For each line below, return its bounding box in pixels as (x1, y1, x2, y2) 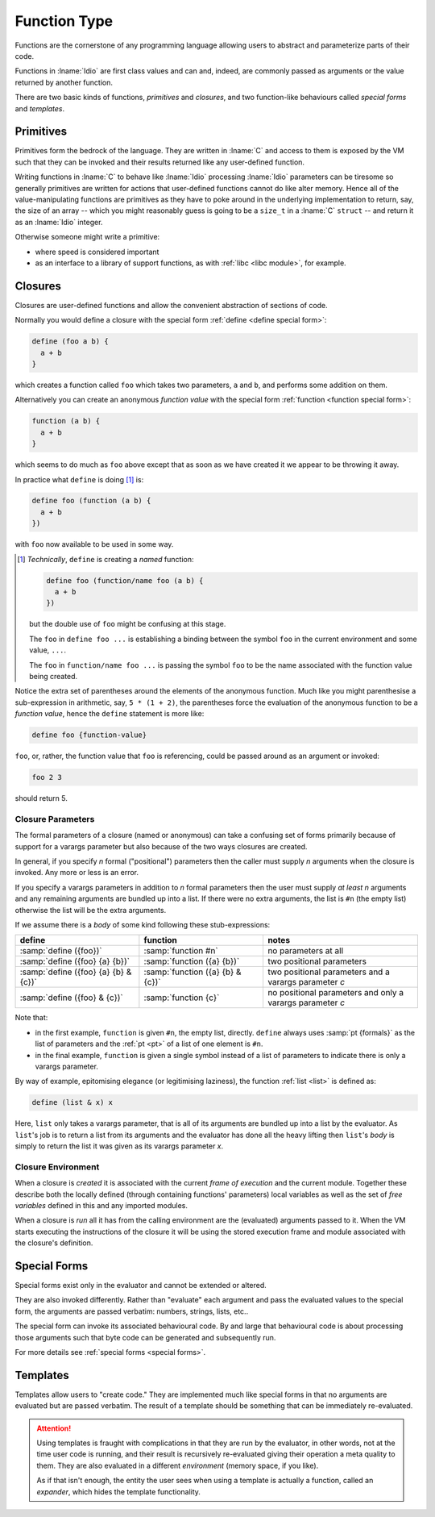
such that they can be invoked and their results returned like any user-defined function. (14, 157, 305, 167)
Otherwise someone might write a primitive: (14, 232, 160, 242)
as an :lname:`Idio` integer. (14, 217, 103, 227)
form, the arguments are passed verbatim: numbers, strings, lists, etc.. (14, 1307, 249, 1316)
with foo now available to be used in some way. (14, 540, 174, 549)
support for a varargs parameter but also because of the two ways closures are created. (14, 841, 308, 851)
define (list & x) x (31, 1098, 113, 1107)
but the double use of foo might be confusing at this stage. (29, 619, 226, 629)
